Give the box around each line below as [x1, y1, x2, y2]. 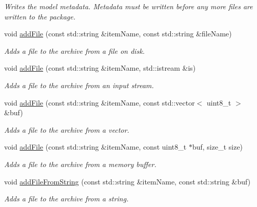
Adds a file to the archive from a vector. [4, 124, 129, 135]
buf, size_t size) [192, 141, 243, 152]
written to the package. [4, 11, 75, 22]
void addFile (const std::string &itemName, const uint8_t [4, 141, 187, 152]
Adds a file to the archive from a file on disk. [4, 45, 145, 56]
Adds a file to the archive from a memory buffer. [4, 158, 156, 169]
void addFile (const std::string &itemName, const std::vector [4, 97, 195, 108]
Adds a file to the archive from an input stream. [4, 79, 154, 90]
